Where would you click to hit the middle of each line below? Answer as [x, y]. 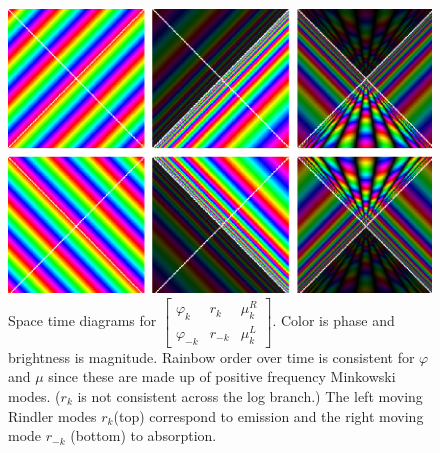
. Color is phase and [333, 320]
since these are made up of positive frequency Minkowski [222, 376]
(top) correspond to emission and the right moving [268, 415]
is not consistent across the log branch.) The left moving [250, 395]
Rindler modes [52, 415]
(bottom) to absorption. [143, 435]
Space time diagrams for [82, 320]
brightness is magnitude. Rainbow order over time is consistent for [211, 356]
